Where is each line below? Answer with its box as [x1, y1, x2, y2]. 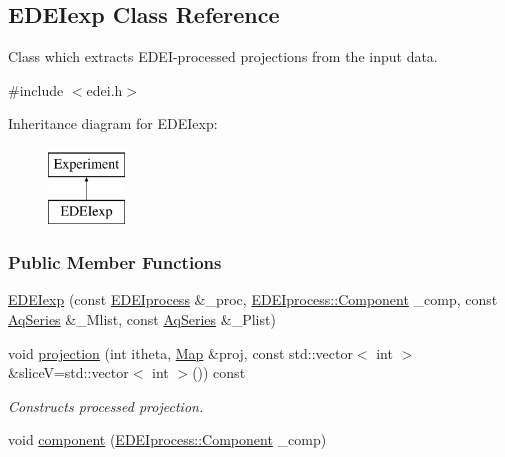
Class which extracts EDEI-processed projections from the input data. [8, 46, 438, 67]
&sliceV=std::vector [8, 362, 129, 383]
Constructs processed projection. [8, 395, 204, 416]
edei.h [86, 79, 123, 100]
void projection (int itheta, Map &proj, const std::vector [8, 342, 353, 363]
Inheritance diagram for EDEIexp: [8, 113, 218, 134]
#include [8, 79, 64, 100]
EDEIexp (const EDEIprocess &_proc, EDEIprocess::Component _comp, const [8, 289, 498, 310]
